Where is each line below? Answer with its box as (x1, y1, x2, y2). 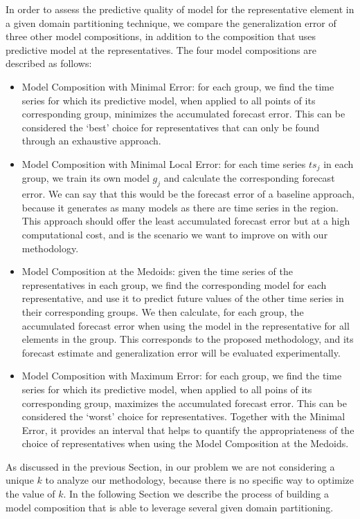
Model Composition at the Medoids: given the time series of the (21, 264, 293, 279)
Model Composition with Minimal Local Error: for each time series (21, 156, 306, 171)
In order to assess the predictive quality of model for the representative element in (6, 2, 354, 16)
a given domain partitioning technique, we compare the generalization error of (6, 15, 336, 30)
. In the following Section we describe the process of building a (63, 487, 329, 501)
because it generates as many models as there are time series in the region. (21, 200, 339, 214)
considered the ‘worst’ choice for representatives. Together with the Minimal (21, 409, 345, 424)
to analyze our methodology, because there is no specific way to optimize (45, 473, 354, 487)
